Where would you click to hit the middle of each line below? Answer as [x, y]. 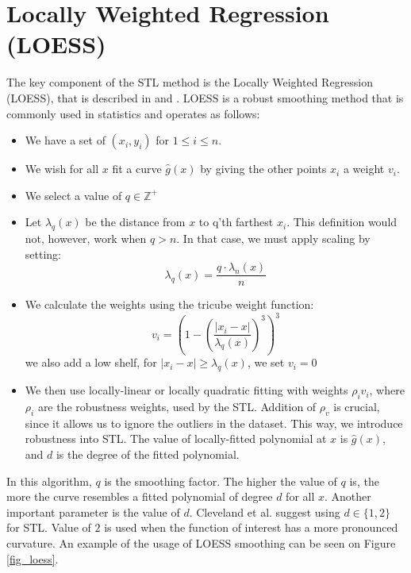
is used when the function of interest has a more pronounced [251, 527]
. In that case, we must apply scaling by [273, 238]
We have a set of [65, 140]
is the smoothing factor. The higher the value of [221, 481]
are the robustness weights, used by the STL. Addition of [177, 407]
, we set [266, 362]
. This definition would [342, 222]
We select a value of [73, 195]
